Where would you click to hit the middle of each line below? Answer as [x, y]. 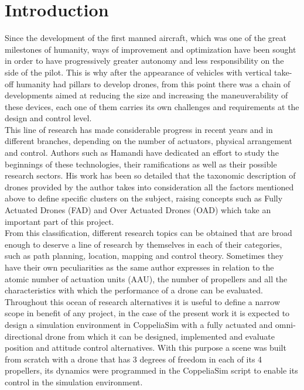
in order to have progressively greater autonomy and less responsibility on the [144, 61]
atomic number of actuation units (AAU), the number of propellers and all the [146, 278]
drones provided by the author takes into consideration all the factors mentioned [149, 187]
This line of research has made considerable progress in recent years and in [139, 129]
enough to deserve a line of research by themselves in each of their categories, [144, 244]
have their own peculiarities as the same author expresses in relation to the [139, 267]
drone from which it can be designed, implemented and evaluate [160, 336]
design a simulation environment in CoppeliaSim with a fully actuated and [139, 324]
